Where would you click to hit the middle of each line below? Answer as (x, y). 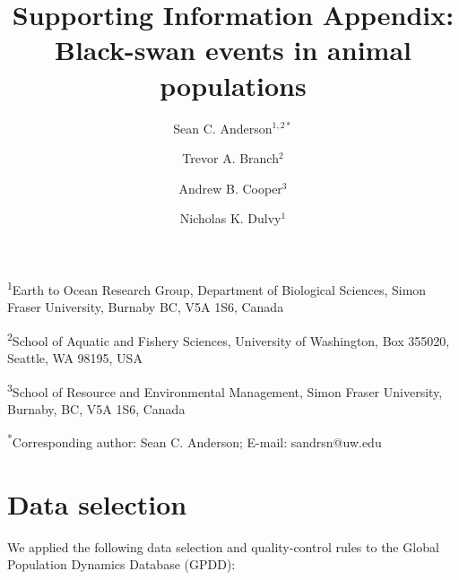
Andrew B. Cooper (230, 188)
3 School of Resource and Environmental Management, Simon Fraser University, (225, 390)
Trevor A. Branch (230, 158)
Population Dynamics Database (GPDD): (121, 564)
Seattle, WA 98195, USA (75, 357)
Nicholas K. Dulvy (230, 218)
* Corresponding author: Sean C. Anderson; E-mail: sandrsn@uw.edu (195, 441)
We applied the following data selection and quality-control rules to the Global (223, 546)
